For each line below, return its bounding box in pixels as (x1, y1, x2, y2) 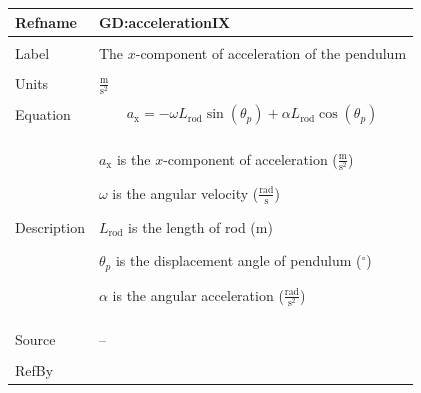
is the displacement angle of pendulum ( (115, 250, 362, 271)
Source (15, 329, 56, 350)
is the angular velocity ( (112, 182, 259, 203)
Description (15, 217, 85, 238)
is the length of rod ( (128, 216, 256, 237)
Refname (15, 11, 77, 32)
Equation (15, 104, 71, 125)
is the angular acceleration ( (112, 284, 284, 305)
